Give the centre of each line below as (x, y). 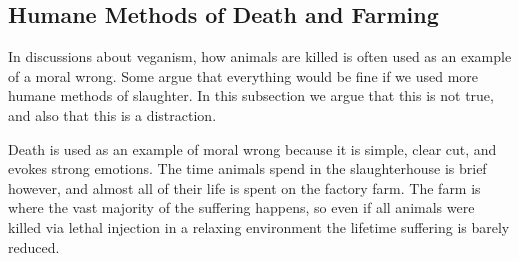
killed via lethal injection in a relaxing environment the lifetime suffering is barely (259, 226)
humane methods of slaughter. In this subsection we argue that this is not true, (251, 95)
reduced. (34, 246)
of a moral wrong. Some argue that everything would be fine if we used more (243, 75)
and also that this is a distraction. (112, 114)
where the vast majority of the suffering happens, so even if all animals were (241, 207)
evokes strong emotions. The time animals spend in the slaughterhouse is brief (247, 168)
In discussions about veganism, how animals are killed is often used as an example (260, 56)
